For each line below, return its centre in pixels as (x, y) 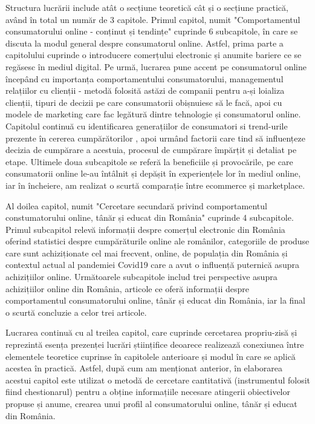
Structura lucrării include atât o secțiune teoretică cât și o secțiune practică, (147, 7)
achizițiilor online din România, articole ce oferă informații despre (127, 288)
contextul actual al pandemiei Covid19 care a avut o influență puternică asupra (152, 265)
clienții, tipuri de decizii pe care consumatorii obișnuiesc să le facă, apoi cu (144, 102)
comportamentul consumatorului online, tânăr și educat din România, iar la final (156, 300)
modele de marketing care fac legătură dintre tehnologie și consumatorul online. (153, 114)
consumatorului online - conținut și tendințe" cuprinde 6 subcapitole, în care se (152, 31)
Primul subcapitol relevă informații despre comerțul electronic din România (145, 229)
